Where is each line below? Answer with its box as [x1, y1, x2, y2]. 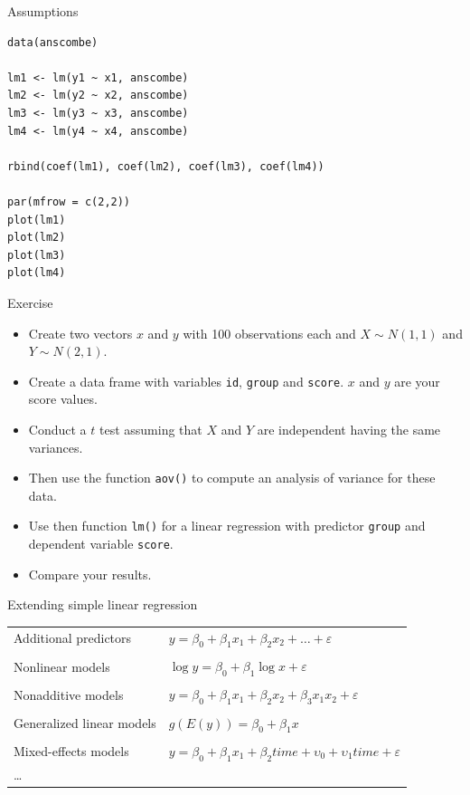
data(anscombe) [7, 35, 99, 49]
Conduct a [28, 419, 87, 438]
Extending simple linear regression [7, 595, 198, 614]
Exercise [7, 292, 53, 311]
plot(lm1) [7, 213, 66, 226]
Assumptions [7, 2, 79, 20]
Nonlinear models [14, 656, 110, 675]
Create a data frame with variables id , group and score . [28, 371, 344, 390]
